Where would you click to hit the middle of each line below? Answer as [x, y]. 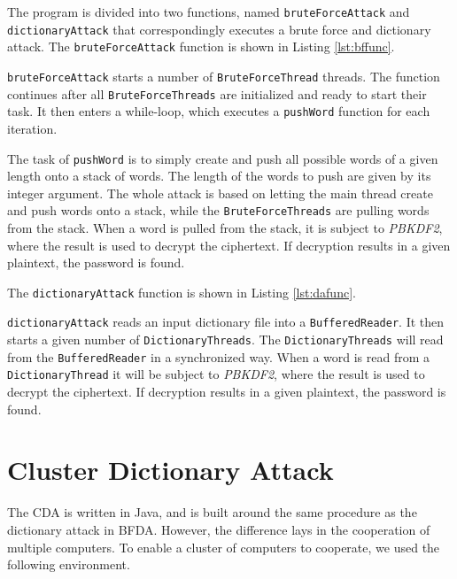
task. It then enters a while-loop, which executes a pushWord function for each [219, 111]
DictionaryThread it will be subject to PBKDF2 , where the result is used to [216, 374]
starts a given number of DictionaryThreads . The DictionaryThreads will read [225, 340]
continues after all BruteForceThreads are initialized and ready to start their [217, 93]
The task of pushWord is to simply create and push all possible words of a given [223, 158]
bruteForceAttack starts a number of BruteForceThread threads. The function [224, 76]
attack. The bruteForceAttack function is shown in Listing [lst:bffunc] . [201, 46]
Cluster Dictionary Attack [170, 470]
